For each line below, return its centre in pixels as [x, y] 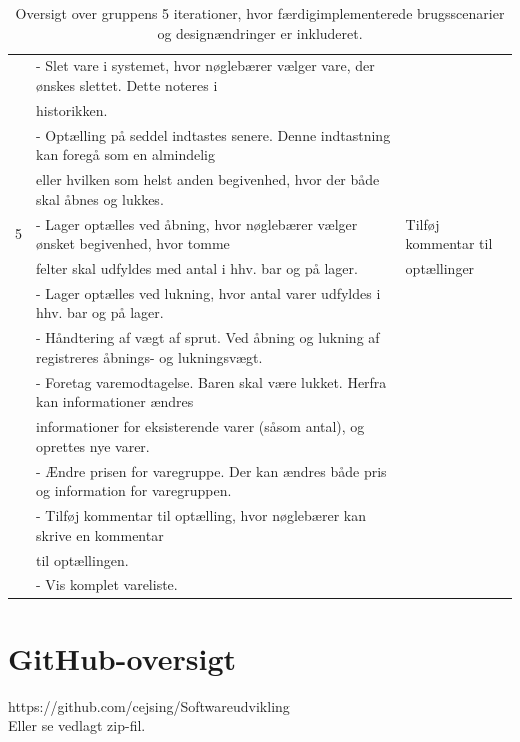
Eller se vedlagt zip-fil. [77, 725]
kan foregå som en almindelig [126, 154]
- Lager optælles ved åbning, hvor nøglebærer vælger [197, 223]
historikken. [72, 109]
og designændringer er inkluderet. [260, 32]
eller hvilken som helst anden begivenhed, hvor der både [208, 179]
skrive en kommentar [100, 534]
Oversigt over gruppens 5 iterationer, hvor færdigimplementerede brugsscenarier [260, 13]
